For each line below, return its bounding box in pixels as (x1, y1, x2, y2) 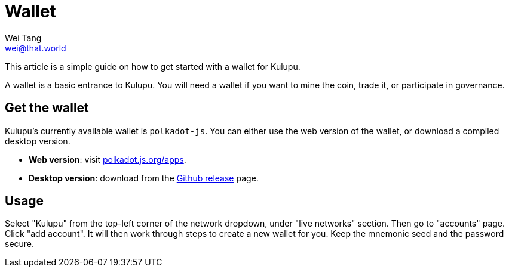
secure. (5, 239, 35, 249)
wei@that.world (5, 42, 66, 53)
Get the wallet (5, 100, 89, 116)
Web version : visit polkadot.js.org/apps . (29, 154, 186, 165)
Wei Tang (5, 32, 42, 43)
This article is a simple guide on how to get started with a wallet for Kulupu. (5, 61, 301, 72)
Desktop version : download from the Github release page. (29, 172, 259, 183)
